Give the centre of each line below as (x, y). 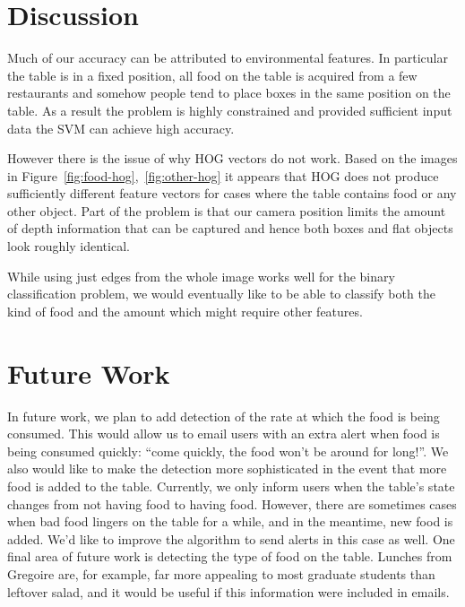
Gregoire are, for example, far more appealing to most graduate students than (221, 573)
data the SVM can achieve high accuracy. (121, 128)
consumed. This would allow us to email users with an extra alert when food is (224, 434)
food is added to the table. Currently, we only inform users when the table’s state (231, 486)
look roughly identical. (69, 246)
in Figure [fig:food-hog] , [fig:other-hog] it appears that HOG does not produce (223, 175)
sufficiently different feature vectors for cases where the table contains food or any (232, 193)
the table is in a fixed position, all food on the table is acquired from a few (212, 75)
